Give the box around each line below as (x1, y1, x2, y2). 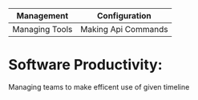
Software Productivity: (8, 56, 163, 74)
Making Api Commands (79, 24, 168, 34)
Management (16, 10, 69, 21)
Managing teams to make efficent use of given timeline (8, 82, 190, 91)
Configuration (97, 10, 152, 21)
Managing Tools (12, 24, 73, 34)
